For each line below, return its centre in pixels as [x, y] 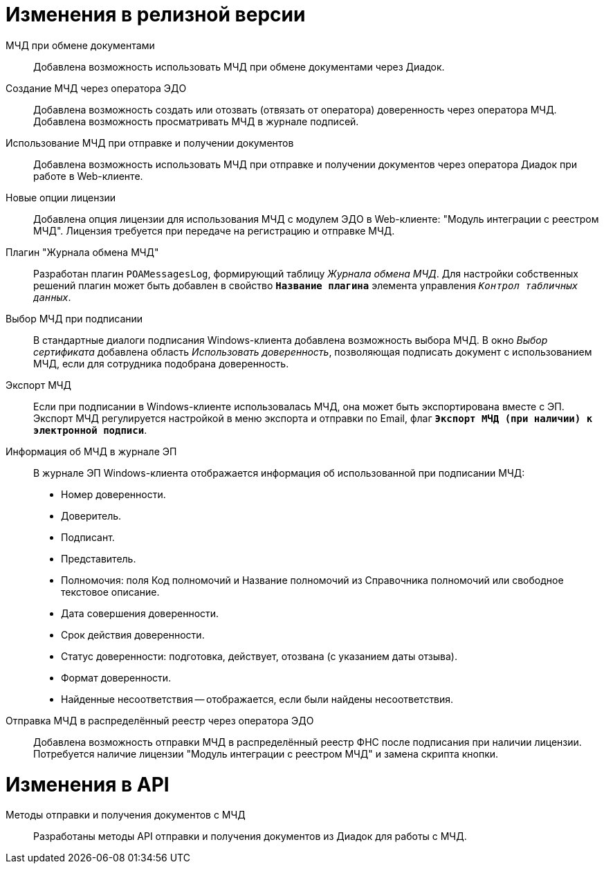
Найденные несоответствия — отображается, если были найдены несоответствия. [257, 699]
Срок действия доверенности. [133, 634]
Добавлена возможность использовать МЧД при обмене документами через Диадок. [239, 66]
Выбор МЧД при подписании [74, 318]
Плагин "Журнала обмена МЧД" [82, 252]
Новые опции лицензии [61, 197]
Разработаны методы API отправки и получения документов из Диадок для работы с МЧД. [250, 836]
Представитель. [99, 558]
